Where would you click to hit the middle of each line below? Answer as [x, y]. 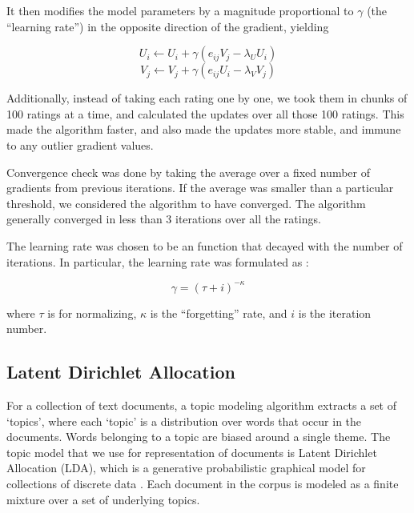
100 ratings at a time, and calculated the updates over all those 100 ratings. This [205, 113]
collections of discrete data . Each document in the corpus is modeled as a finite [203, 483]
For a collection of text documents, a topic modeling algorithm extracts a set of [202, 405]
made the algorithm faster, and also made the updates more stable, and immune [204, 129]
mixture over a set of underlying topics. [103, 499]
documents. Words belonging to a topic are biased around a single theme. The [199, 437]
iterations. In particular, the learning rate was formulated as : [158, 261]
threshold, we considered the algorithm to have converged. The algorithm [186, 203]
